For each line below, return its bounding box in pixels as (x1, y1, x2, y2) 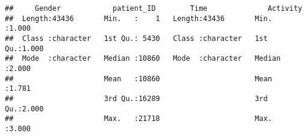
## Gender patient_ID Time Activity (5, 4, 302, 13)
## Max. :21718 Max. (5, 114, 272, 123)
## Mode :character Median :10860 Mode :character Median (5, 54, 281, 63)
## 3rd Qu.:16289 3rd (5, 94, 268, 103)
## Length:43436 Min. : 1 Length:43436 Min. (5, 14, 272, 23)
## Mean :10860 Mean (5, 74, 272, 83)
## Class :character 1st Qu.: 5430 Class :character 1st (5, 34, 268, 43)
